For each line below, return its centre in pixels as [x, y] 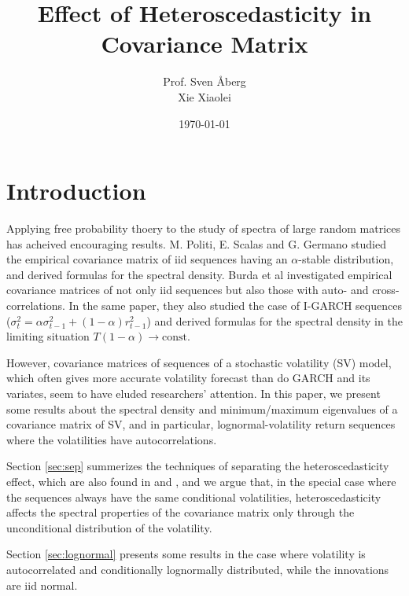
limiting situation [48, 336]
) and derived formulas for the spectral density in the [275, 320]
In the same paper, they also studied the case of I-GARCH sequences [235, 305]
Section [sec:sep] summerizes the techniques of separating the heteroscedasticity [198, 466]
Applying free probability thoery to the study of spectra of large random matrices [204, 228]
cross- [386, 290]
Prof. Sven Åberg [204, 81]
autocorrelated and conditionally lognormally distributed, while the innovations [198, 569]
